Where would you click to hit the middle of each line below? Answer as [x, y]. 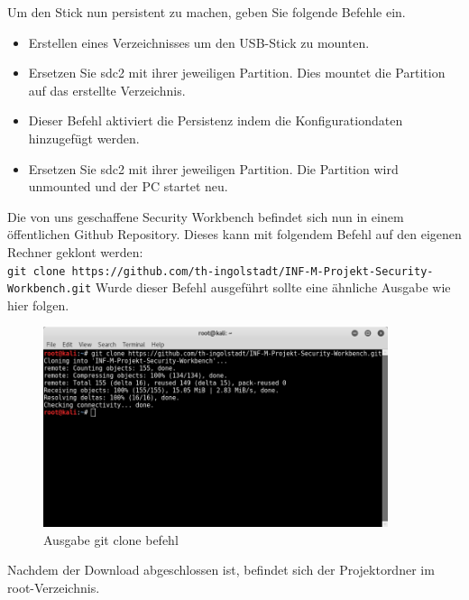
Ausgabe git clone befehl [111, 539]
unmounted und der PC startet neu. [128, 186]
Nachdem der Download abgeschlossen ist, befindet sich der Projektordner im [221, 570]
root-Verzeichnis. [54, 587]
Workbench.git [50, 289]
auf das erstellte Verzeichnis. [107, 90]
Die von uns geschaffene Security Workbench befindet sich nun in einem [206, 216]
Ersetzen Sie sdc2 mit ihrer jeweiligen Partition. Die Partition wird [213, 168]
